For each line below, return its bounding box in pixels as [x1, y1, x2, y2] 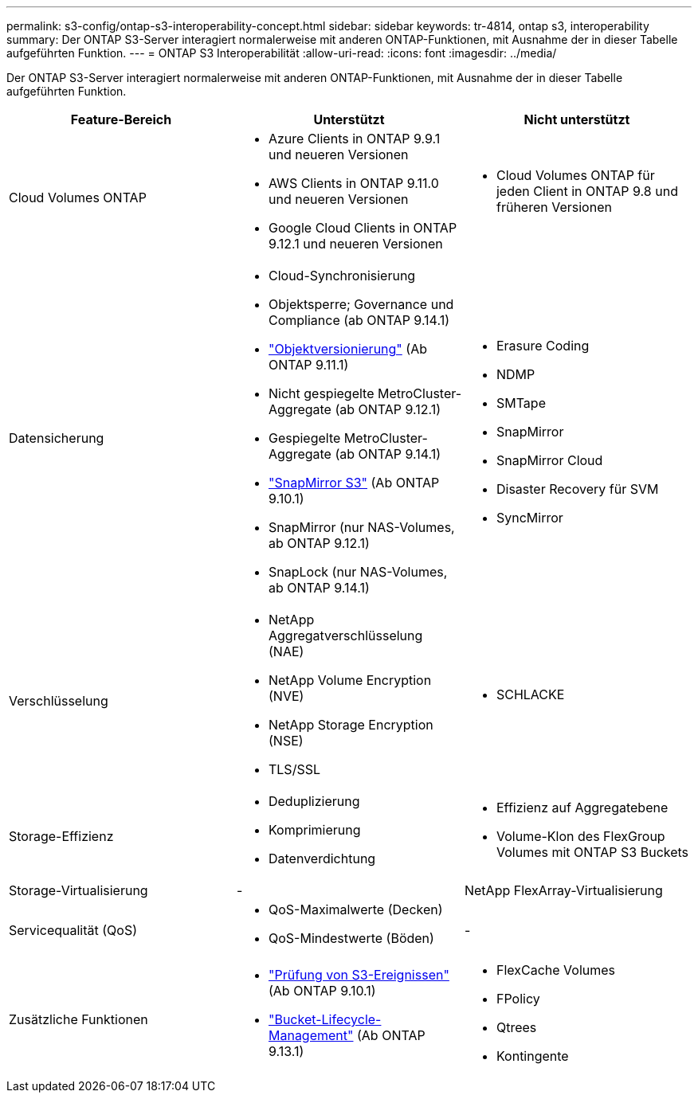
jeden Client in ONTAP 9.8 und [496, 183, 678, 199]
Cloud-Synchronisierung [268, 268, 416, 284]
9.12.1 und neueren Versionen [268, 236, 443, 252]
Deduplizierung [268, 793, 360, 809]
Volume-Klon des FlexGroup [496, 828, 665, 844]
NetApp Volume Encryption [268, 672, 432, 688]
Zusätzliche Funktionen [9, 1011, 148, 1027]
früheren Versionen [496, 199, 612, 215]
